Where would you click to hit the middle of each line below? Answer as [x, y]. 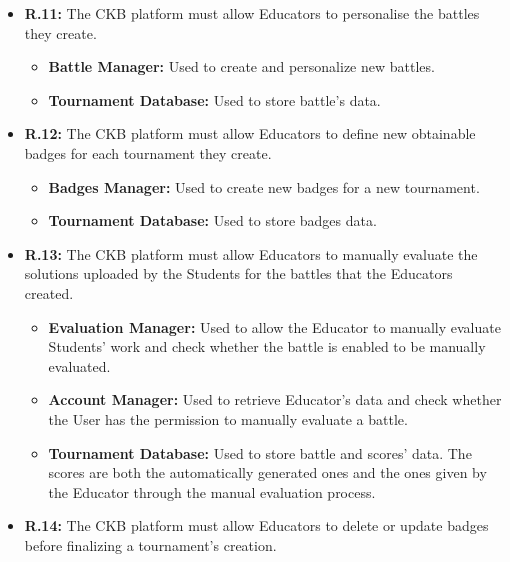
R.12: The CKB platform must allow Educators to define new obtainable [250, 133]
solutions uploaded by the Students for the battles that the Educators [238, 273]
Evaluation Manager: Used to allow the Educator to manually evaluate [274, 326]
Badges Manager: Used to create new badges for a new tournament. [264, 186]
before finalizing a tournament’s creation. [150, 544]
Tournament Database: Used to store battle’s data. [214, 99]
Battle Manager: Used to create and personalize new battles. [241, 66]
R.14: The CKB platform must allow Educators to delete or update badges [256, 525]
